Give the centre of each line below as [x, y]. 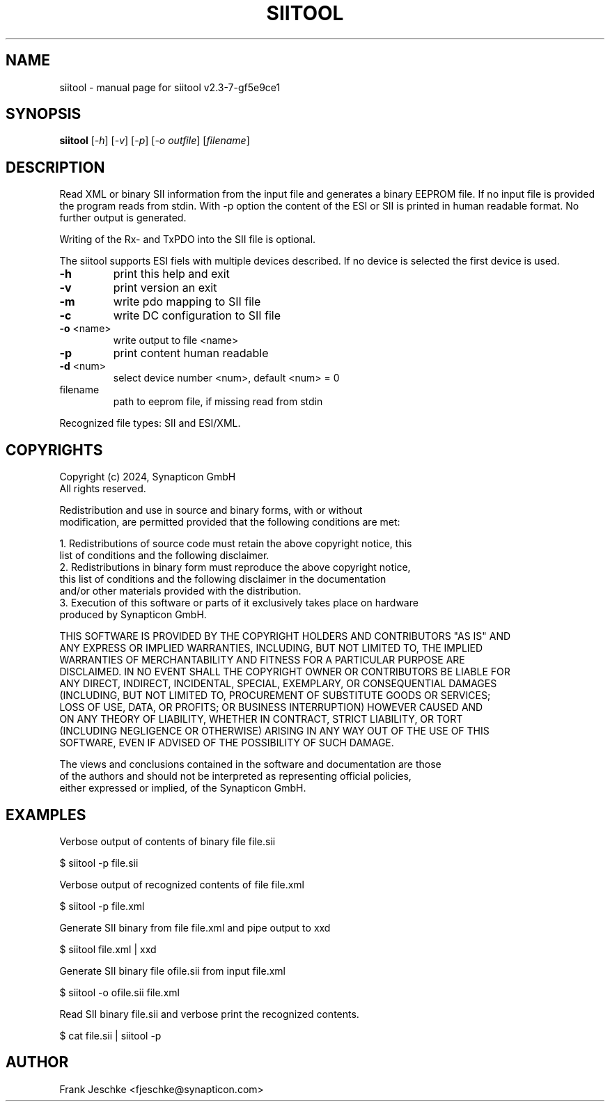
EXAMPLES [46, 815]
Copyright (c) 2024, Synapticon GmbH [148, 477]
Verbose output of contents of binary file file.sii [167, 841]
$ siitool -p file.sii [99, 863]
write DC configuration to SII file [197, 316]
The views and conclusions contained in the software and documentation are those [250, 764]
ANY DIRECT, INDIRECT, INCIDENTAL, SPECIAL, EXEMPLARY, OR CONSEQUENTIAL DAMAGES [278, 684]
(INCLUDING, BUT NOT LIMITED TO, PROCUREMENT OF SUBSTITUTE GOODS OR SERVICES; [275, 696]
